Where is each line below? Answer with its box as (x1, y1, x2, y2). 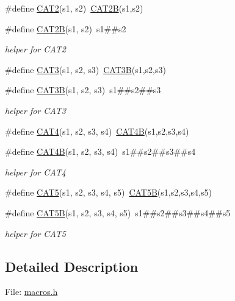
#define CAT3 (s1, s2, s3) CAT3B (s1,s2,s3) (5, 63, 166, 76)
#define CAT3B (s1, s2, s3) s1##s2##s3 (5, 83, 161, 96)
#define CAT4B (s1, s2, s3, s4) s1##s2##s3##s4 (5, 145, 196, 158)
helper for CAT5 (5, 227, 66, 239)
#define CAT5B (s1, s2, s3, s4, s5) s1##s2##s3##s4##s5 (5, 206, 231, 219)
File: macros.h (5, 285, 58, 298)
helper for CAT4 (5, 165, 66, 178)
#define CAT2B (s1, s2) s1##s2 (5, 22, 126, 35)
